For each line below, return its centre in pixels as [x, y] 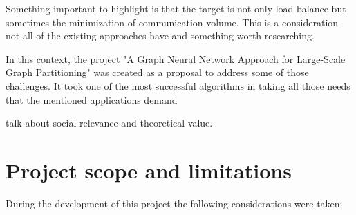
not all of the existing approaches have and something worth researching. [160, 36]
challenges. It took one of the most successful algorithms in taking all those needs [178, 85]
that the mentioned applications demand [92, 99]
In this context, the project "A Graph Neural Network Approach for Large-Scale [176, 58]
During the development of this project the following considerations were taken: [174, 203]
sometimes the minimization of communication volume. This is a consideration [172, 22]
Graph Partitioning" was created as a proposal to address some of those [157, 72]
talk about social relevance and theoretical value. [109, 123]
